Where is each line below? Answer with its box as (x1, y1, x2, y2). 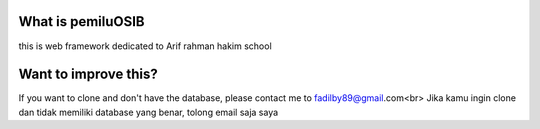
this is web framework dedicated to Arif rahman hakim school (18, 40, 272, 52)
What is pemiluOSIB (18, 13, 145, 30)
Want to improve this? (18, 66, 159, 83)
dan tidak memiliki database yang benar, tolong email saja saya (18, 106, 279, 118)
